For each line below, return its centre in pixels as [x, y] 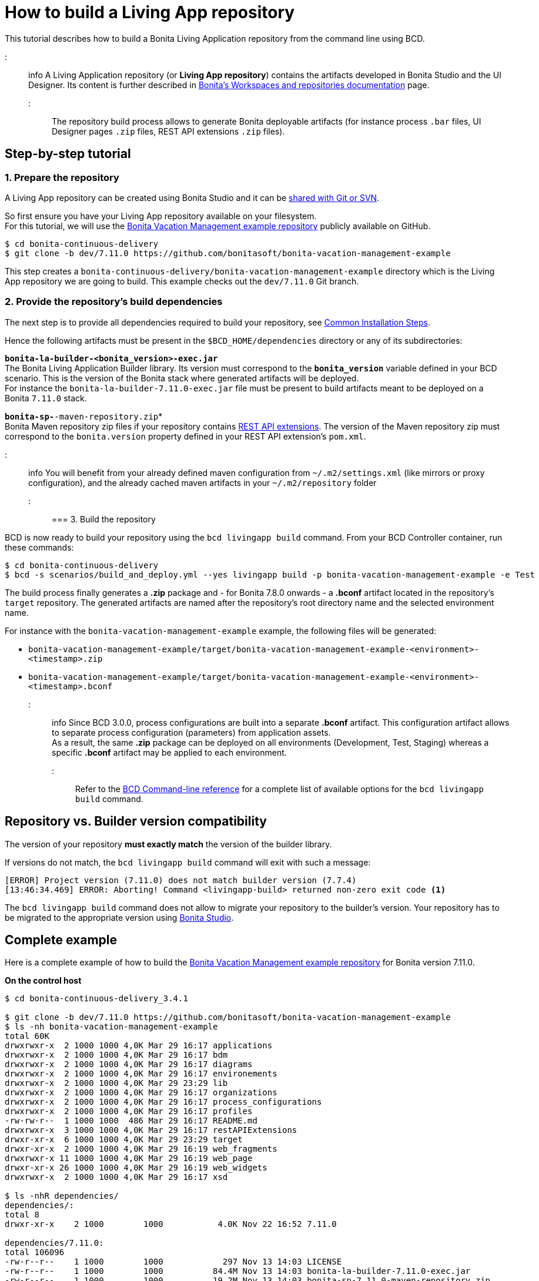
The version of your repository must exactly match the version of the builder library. [168, 844]
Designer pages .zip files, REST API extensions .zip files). [168, 131]
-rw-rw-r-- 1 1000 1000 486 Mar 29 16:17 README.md [131, 1121]
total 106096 [35, 1253]
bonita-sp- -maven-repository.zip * [84, 416]
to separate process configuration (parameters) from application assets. [191, 732]
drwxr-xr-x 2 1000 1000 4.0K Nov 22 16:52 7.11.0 [171, 1224]
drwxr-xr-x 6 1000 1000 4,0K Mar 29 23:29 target [124, 1140]
